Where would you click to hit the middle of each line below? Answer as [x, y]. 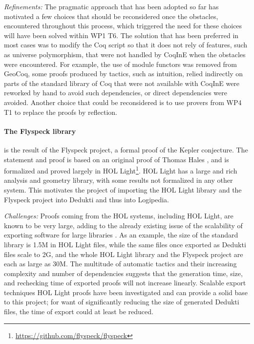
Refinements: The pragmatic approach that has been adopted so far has [111, 6]
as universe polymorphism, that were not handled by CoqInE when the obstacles [125, 54]
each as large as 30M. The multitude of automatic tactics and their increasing [120, 264]
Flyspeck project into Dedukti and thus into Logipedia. [86, 199]
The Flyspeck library [40, 131]
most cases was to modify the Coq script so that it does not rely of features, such [126, 45]
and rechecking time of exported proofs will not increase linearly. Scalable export [125, 283]
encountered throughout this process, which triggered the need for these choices [123, 26]
